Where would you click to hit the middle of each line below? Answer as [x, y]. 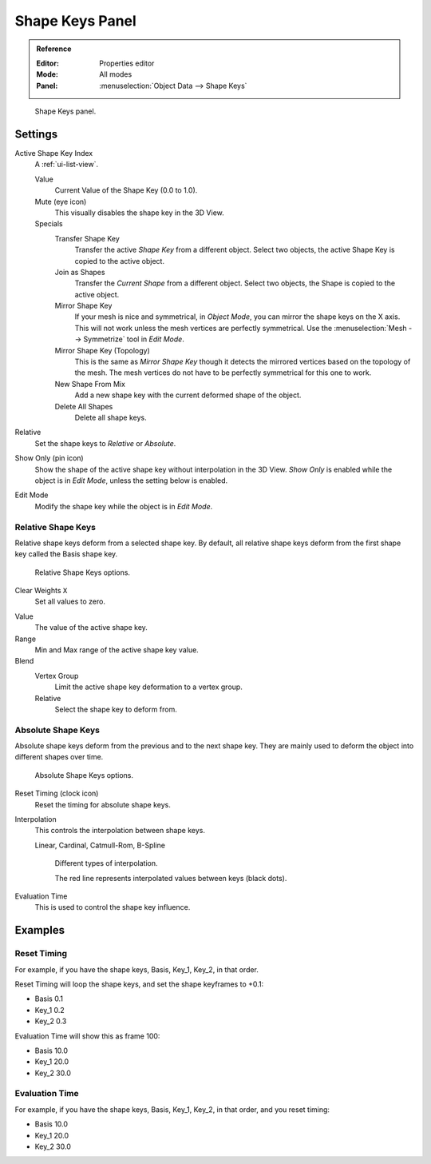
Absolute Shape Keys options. [84, 775]
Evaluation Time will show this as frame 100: [87, 1036]
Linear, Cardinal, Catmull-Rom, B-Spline [100, 845]
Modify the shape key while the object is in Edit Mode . [124, 506]
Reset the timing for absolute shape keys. [103, 804]
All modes [116, 74]
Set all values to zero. [70, 602]
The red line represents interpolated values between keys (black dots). [171, 878]
